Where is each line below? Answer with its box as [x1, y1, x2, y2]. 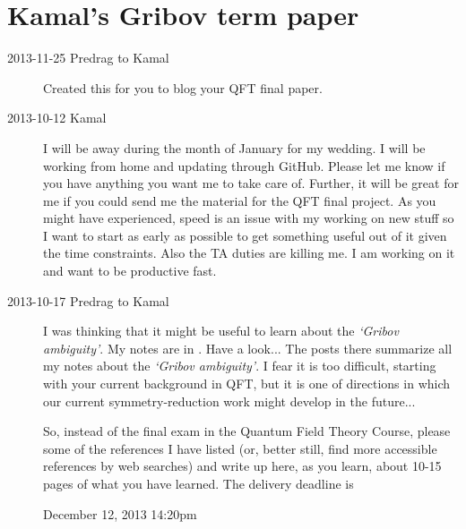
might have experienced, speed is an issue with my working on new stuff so [43, 209, 454, 227]
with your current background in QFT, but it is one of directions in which [43, 374, 451, 393]
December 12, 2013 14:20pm [43, 504, 197, 523]
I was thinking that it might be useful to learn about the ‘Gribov [43, 321, 399, 340]
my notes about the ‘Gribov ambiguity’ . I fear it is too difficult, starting [43, 356, 436, 375]
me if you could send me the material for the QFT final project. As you [43, 191, 436, 209]
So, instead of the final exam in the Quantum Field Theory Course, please [43, 422, 451, 440]
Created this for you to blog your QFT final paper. [43, 78, 323, 97]
